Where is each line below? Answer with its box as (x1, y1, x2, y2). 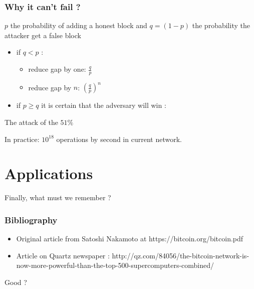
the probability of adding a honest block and (10, 20, 147, 31)
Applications (5, 163, 93, 184)
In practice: (5, 133, 40, 144)
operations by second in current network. (56, 133, 182, 144)
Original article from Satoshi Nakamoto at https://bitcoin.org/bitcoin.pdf (16, 233, 243, 244)
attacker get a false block (5, 30, 81, 40)
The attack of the (5, 116, 58, 127)
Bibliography (5, 213, 58, 226)
